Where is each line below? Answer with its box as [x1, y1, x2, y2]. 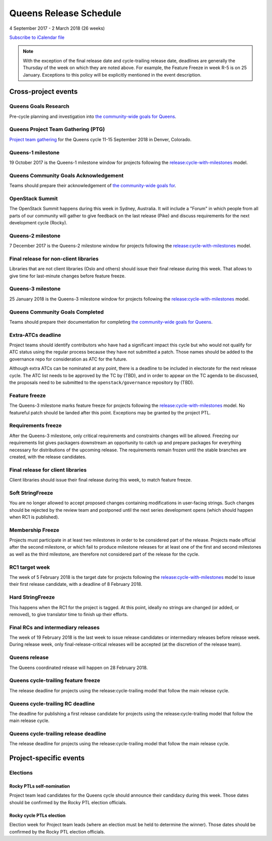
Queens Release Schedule [9, 8, 122, 19]
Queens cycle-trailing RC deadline [9, 700, 95, 707]
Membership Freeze [9, 526, 60, 533]
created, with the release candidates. [9, 454, 87, 460]
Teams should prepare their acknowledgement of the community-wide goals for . [9, 183, 176, 189]
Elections [9, 769, 33, 776]
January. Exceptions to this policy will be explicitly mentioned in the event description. [23, 72, 201, 78]
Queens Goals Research [9, 103, 70, 110]
